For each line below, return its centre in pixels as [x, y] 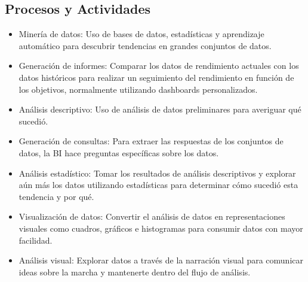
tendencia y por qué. [56, 196]
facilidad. [36, 240]
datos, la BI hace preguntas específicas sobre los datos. [119, 152]
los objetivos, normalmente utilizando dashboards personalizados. [138, 89]
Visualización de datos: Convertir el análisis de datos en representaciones [152, 216]
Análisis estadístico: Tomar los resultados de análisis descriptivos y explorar [157, 173]
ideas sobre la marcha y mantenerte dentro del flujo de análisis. [135, 272]
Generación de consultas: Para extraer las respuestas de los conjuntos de [151, 141]
